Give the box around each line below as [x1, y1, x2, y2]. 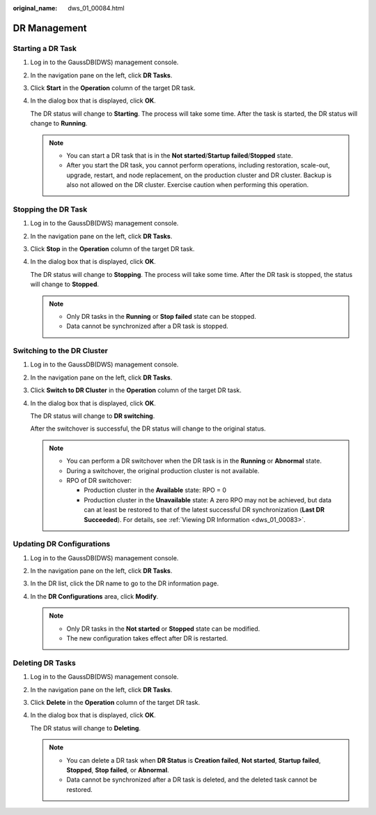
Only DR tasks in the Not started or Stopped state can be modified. [66, 625, 260, 633]
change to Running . [30, 119, 88, 128]
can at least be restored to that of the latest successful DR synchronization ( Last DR [84, 506, 325, 514]
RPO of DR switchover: [66, 476, 132, 484]
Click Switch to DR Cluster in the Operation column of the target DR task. [30, 386, 242, 394]
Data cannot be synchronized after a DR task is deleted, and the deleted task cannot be [66, 775, 318, 784]
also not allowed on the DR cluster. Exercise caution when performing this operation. [66, 181, 309, 189]
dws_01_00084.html [68, 4, 125, 12]
